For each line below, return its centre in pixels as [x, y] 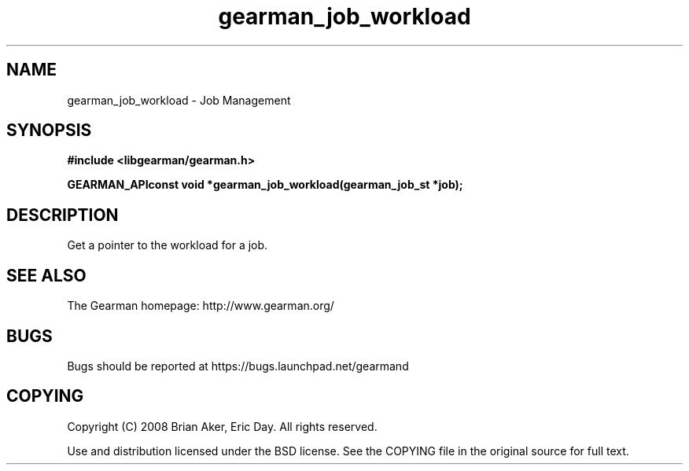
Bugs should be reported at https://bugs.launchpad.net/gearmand [238, 366]
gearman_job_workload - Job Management [179, 100]
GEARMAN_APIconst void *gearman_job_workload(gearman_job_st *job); [265, 185]
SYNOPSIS [49, 131]
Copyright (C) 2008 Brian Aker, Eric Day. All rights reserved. [222, 426]
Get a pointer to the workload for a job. [168, 245]
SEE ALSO [46, 275]
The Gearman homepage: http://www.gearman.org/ [201, 306]
